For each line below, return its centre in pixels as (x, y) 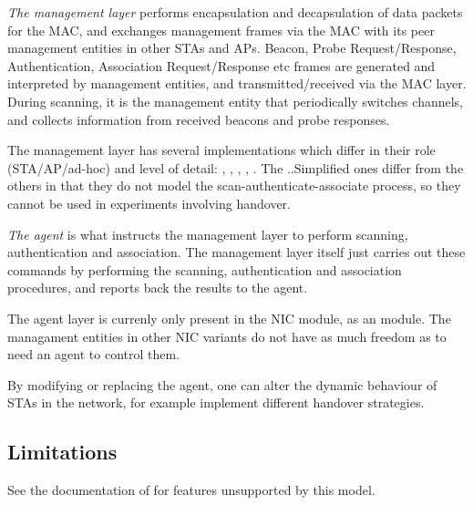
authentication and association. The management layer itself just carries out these (236, 252)
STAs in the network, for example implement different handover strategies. (216, 402)
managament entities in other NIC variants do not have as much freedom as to (227, 336)
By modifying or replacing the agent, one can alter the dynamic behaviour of (222, 384)
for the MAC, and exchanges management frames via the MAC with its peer (221, 30)
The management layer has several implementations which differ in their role (221, 150)
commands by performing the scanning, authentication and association (205, 269)
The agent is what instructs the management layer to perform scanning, (208, 234)
